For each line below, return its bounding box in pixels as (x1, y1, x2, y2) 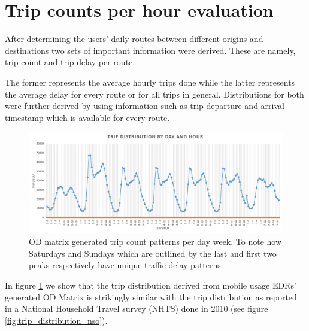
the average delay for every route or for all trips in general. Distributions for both (5, 87, 304, 100)
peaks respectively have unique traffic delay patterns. (29, 259, 223, 271)
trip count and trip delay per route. (5, 56, 135, 68)
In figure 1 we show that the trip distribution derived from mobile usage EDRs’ (5, 279, 296, 291)
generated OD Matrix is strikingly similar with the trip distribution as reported (5, 290, 297, 303)
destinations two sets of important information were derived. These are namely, (5, 44, 296, 56)
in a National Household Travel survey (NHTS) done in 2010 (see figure (5, 302, 268, 315)
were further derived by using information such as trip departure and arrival (5, 99, 284, 112)
